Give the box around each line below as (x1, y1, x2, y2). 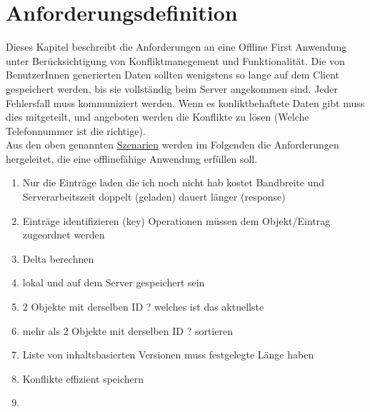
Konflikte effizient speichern (22, 371, 144, 386)
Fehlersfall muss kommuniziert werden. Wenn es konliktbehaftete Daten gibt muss (6, 95, 365, 110)
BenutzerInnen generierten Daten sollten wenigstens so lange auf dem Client (6, 67, 340, 82)
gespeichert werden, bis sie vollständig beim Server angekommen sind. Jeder (6, 81, 339, 96)
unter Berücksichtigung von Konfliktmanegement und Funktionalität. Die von (6, 53, 345, 68)
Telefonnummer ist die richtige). (6, 123, 146, 138)
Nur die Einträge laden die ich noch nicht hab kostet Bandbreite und (22, 175, 324, 190)
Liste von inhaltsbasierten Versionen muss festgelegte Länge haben (22, 347, 314, 362)
